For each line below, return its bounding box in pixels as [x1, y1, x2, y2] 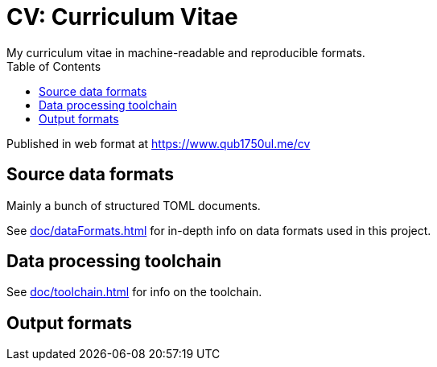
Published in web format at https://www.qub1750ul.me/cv [6, 136, 311, 151]
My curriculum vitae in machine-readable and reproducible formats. [6, 45, 365, 60]
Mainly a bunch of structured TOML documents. [6, 198, 261, 212]
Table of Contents [6, 59, 101, 73]
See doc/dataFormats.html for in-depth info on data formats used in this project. [6, 223, 431, 237]
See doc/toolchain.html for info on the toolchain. [6, 285, 262, 299]
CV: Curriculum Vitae [6, 3, 238, 31]
